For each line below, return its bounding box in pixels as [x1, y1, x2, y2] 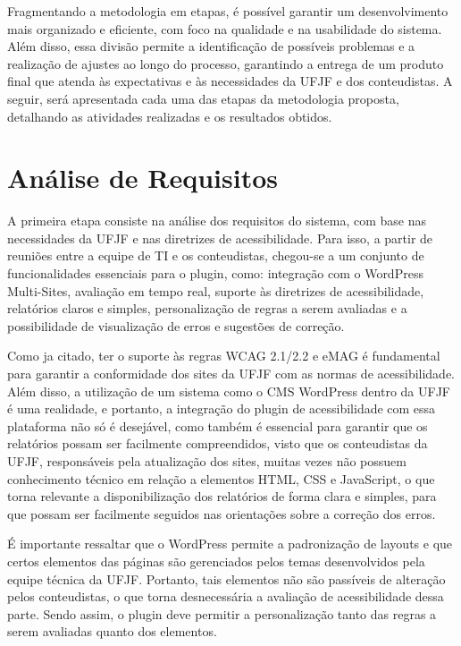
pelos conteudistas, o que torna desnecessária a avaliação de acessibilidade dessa [7, 587, 444, 606]
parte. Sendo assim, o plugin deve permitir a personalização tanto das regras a [7, 604, 437, 623]
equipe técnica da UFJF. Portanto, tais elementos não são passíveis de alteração [7, 569, 446, 588]
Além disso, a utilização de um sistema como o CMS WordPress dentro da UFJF [7, 381, 450, 400]
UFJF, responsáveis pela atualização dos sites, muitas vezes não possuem [7, 452, 407, 470]
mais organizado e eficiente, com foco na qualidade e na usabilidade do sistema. [7, 19, 442, 38]
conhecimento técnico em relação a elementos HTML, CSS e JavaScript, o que [7, 469, 435, 488]
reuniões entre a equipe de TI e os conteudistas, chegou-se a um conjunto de [7, 246, 424, 265]
